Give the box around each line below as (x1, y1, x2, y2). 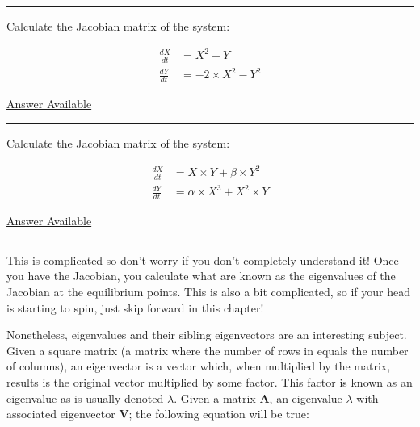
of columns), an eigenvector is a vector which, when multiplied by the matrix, (6, 358, 391, 375)
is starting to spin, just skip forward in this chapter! (6, 299, 264, 316)
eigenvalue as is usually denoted (6, 389, 164, 406)
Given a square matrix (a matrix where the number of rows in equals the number (6, 341, 409, 358)
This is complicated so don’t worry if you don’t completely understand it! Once (6, 251, 399, 268)
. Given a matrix (174, 389, 256, 406)
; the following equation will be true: (128, 405, 309, 422)
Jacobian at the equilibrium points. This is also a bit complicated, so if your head (6, 283, 411, 299)
